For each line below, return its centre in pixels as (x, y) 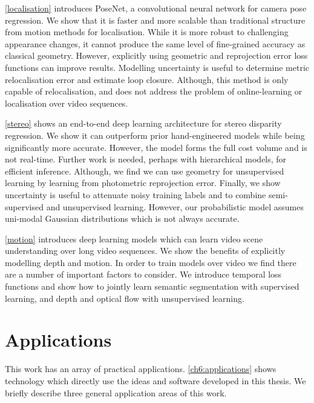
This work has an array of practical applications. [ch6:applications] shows (141, 369)
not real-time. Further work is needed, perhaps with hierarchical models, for (146, 159)
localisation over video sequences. (67, 103)
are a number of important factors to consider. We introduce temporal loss (143, 274)
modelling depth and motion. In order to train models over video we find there (151, 262)
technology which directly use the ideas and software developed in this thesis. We (155, 380)
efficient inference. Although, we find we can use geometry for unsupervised (145, 171)
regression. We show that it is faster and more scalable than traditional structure (155, 20)
